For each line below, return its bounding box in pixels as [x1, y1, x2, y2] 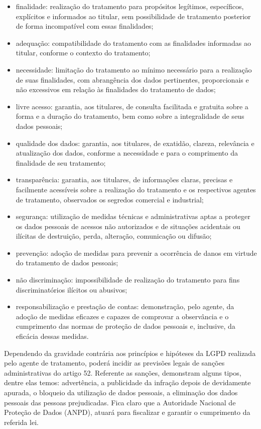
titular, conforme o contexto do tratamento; [16, 47, 151, 58]
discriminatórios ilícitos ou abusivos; [16, 284, 127, 295]
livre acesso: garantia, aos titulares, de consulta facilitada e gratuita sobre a [16, 101, 248, 111]
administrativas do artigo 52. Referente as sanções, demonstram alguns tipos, [4, 367, 241, 378]
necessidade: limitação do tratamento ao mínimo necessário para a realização [16, 64, 252, 75]
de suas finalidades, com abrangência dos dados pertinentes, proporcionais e [16, 74, 249, 85]
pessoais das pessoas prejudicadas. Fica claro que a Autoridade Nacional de [4, 397, 236, 407]
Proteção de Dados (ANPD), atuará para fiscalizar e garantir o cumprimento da [4, 407, 250, 417]
